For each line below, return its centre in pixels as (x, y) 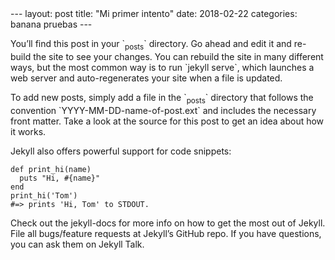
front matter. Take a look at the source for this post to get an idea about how (167, 121)
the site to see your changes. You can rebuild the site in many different (178, 56)
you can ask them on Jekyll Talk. (77, 244)
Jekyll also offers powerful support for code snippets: (121, 151)
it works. (28, 131)
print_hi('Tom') (44, 195)
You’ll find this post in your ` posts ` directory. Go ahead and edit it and (151, 45)
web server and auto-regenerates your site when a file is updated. (146, 78)
